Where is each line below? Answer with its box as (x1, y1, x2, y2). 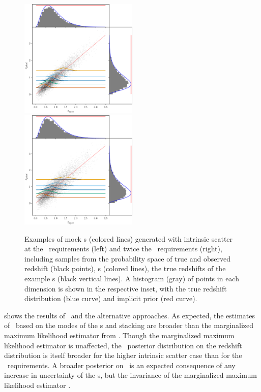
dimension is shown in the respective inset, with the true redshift (24, 283, 227, 293)
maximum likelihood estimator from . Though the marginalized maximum (4, 330, 235, 340)
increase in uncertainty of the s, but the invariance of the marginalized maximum (4, 370, 257, 380)
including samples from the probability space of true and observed (24, 253, 230, 264)
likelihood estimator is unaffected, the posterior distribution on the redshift (4, 340, 242, 350)
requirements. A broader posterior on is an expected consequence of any (7, 360, 236, 370)
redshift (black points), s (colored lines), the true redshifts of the (24, 263, 226, 274)
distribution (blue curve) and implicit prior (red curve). (24, 293, 197, 304)
